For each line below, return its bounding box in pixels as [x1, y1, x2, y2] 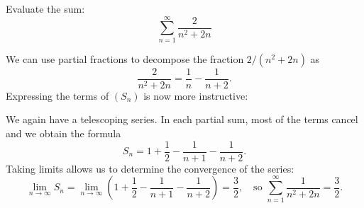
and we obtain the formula [6, 125, 121, 140]
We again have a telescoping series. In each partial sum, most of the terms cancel [6, 112, 358, 127]
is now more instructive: [143, 88, 248, 103]
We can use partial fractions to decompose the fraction [6, 51, 244, 66]
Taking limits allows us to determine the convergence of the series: [6, 161, 294, 175]
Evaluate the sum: [6, 1, 85, 16]
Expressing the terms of [6, 88, 109, 103]
